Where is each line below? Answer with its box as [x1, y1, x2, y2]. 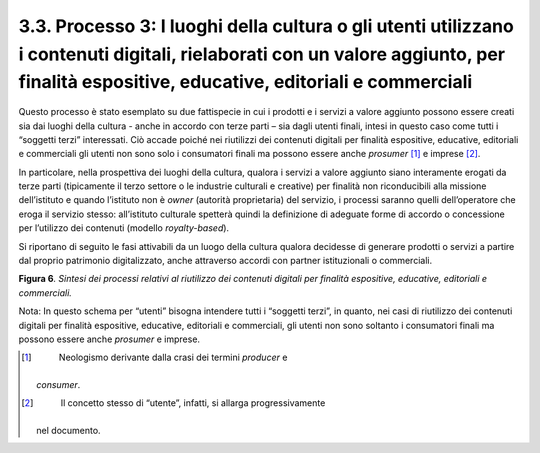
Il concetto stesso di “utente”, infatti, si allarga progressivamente [60, 397, 326, 409]
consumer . [36, 378, 81, 390]
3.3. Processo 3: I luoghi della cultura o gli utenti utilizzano [18, 15, 514, 37]
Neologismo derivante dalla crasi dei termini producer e [58, 351, 288, 364]
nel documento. [36, 424, 101, 436]
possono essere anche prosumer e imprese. [18, 333, 200, 345]
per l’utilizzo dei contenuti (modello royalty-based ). [18, 222, 230, 234]
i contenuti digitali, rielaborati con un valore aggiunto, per [18, 43, 505, 65]
